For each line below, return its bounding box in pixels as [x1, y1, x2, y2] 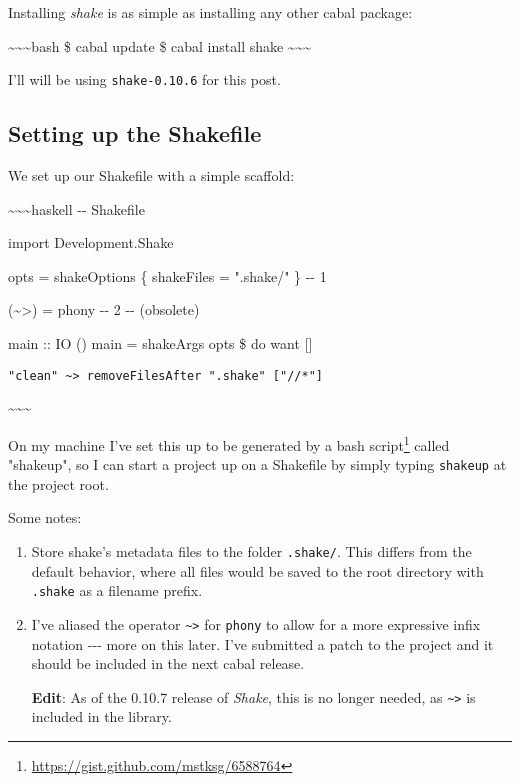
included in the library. [31, 706, 172, 727]
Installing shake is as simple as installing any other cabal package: [8, 2, 413, 22]
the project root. [8, 473, 109, 494]
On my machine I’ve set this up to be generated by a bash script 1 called [8, 431, 450, 455]
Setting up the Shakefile [8, 118, 262, 149]
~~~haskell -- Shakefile [8, 198, 145, 219]
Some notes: [8, 507, 82, 528]
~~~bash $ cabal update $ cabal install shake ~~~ [8, 35, 312, 56]
